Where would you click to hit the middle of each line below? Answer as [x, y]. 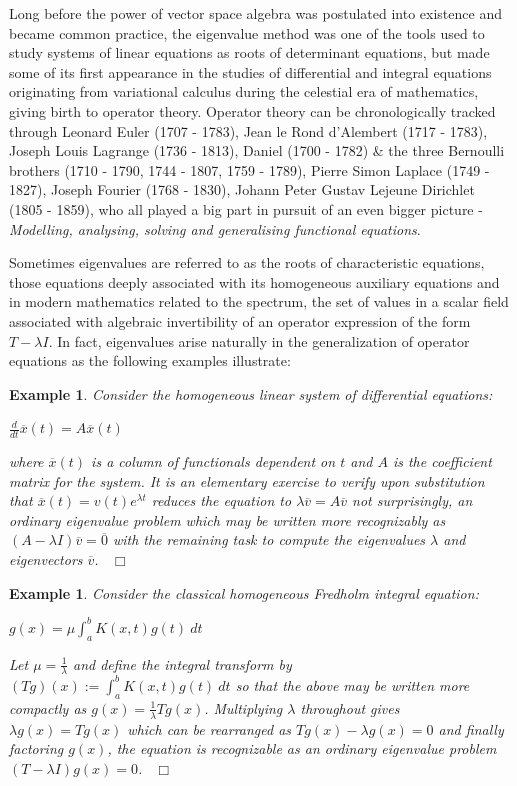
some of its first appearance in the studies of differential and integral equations [250, 71]
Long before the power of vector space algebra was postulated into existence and [255, 13]
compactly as [48, 707]
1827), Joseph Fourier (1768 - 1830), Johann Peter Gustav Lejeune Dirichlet [242, 189]
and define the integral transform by [182, 663]
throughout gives [350, 707]
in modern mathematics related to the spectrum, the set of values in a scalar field [259, 301]
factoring [36, 748]
